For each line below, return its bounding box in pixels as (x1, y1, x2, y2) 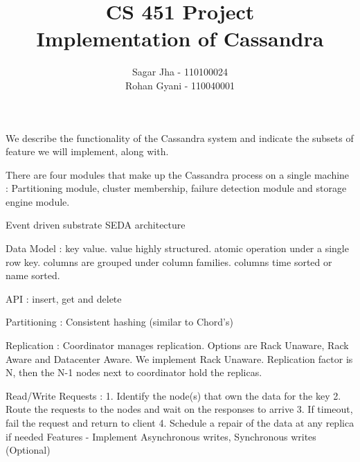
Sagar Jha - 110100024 (132, 64, 228, 79)
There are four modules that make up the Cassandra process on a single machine (6, 167, 350, 181)
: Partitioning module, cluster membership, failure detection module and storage (6, 181, 347, 195)
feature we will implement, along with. (6, 144, 169, 159)
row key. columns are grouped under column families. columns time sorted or (6, 254, 332, 269)
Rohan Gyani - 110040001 (125, 78, 235, 92)
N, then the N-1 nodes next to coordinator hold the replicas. (6, 365, 262, 380)
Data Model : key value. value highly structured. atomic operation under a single (6, 241, 349, 256)
